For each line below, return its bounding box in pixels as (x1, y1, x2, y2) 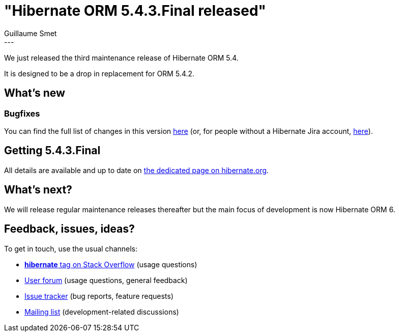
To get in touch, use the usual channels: (4, 244, 138, 253)
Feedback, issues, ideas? (4, 222, 135, 236)
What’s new (4, 87, 65, 100)
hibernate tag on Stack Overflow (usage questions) (24, 260, 197, 269)
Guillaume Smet (4, 29, 57, 38)
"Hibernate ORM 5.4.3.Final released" (4, 2, 266, 19)
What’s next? (4, 183, 72, 197)
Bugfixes (4, 108, 40, 119)
